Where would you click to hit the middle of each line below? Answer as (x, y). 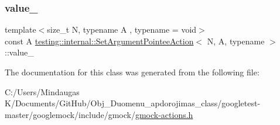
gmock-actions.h (164, 114)
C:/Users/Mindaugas (42, 91)
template (21, 29)
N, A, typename (236, 41)
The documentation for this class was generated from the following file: (132, 72)
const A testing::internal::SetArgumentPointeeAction (99, 41)
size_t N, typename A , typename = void (122, 29)
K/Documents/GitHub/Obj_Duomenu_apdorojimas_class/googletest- (133, 103)
